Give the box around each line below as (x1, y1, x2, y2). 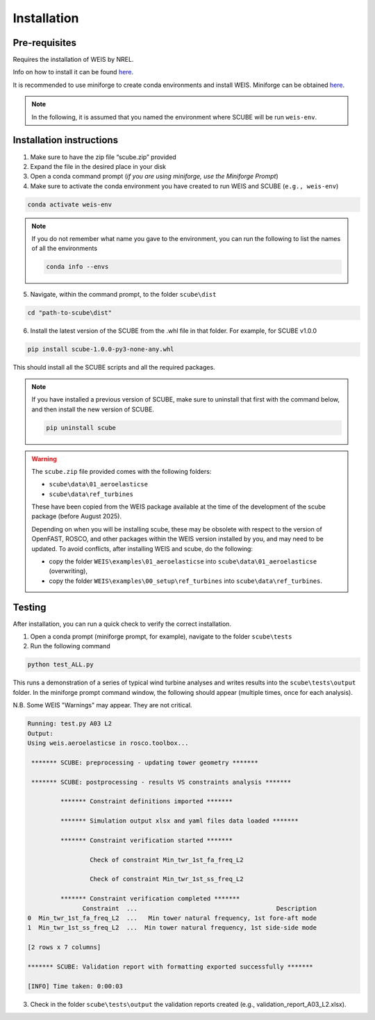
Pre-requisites (12, 37, 76, 49)
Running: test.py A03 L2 (27, 720, 112, 727)
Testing (12, 601, 47, 613)
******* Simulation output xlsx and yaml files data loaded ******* (60, 817, 299, 825)
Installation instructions (12, 134, 118, 146)
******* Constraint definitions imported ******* (60, 798, 233, 805)
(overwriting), (49, 567, 88, 575)
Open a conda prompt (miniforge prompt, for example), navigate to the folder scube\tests (30, 632, 292, 641)
